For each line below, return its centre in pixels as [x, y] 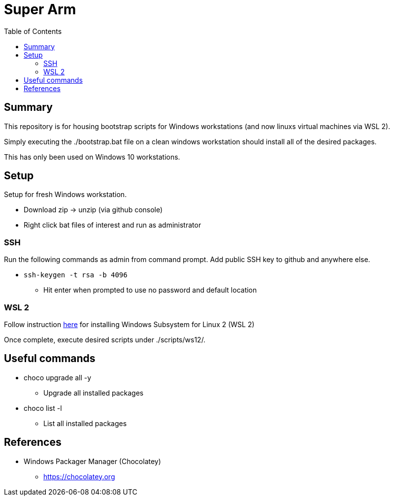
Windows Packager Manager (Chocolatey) [92, 461]
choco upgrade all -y [58, 377]
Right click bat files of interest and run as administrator [113, 225]
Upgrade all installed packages [94, 393]
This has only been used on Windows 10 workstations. [92, 157]
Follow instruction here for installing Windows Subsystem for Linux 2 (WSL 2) [129, 324]
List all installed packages [85, 423]
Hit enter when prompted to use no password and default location [150, 290]
